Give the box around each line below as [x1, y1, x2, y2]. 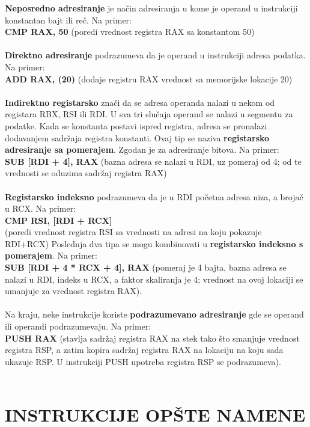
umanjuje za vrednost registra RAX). [5, 284, 142, 297]
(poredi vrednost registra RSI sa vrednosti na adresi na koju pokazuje [5, 226, 262, 238]
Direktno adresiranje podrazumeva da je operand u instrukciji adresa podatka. [5, 49, 306, 61]
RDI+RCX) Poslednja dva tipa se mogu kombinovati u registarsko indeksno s [5, 237, 303, 250]
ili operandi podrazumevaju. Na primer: [5, 320, 151, 333]
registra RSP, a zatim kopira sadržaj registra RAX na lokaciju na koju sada [5, 343, 284, 356]
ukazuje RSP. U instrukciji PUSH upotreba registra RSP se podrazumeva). [5, 355, 281, 367]
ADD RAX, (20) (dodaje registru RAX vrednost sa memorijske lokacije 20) [5, 72, 293, 85]
